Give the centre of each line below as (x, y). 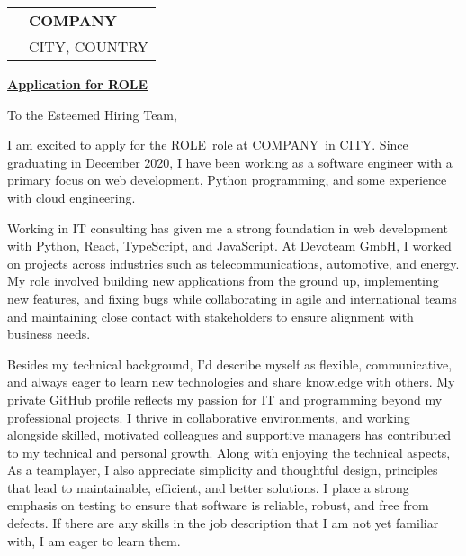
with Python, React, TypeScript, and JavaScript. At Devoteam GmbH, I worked (229, 246)
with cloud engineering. (72, 197)
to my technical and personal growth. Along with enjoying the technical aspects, (229, 452)
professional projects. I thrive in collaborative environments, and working (209, 417)
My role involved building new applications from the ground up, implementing (223, 281)
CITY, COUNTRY (89, 46)
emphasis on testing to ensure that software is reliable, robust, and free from (218, 505)
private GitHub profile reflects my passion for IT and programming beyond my (225, 399)
